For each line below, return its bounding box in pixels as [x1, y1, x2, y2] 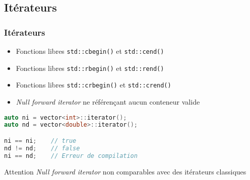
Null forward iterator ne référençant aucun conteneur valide [16, 96, 200, 107]
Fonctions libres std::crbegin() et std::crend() [16, 79, 171, 90]
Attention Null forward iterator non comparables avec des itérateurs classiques [4, 166, 246, 176]
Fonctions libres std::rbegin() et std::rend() [16, 62, 164, 73]
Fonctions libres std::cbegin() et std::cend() [16, 46, 164, 56]
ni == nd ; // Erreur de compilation [4, 152, 138, 159]
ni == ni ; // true [4, 137, 77, 144]
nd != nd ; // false [4, 144, 80, 152]
